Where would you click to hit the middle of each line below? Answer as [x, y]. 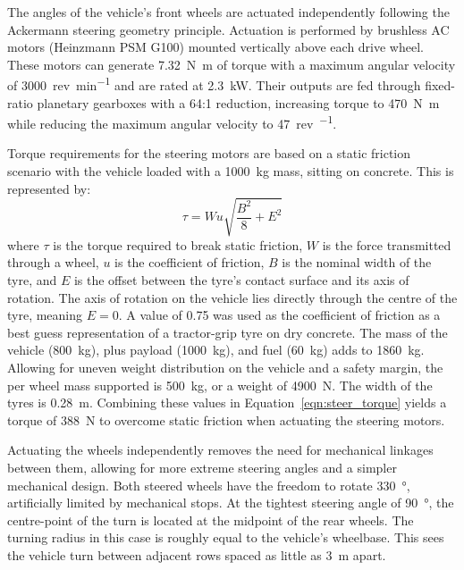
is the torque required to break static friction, [178, 244]
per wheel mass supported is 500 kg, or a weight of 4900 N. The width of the [220, 385]
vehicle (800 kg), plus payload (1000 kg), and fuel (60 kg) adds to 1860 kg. [216, 350]
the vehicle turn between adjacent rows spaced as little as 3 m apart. [197, 554]
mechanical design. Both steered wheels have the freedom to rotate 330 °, [209, 485]
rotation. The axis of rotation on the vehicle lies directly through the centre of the [232, 297]
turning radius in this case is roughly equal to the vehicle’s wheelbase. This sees [226, 537]
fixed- [440, 85]
